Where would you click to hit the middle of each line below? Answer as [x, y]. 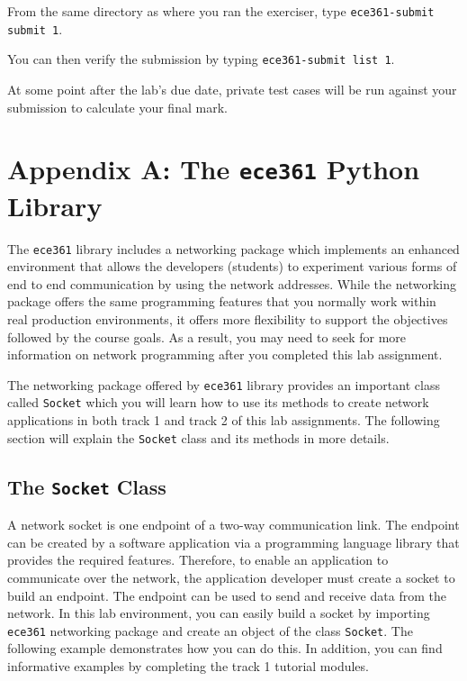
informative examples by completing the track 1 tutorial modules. [188, 665]
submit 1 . [35, 28]
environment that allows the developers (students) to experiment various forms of [232, 266]
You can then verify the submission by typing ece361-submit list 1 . [201, 59]
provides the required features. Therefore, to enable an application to [198, 560]
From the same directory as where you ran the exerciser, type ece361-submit [221, 11]
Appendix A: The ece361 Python [214, 169]
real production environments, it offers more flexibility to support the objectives [228, 319]
